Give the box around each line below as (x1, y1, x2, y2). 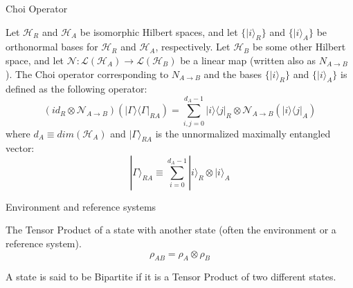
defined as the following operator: (6, 81, 147, 96)
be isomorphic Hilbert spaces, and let (80, 24, 238, 39)
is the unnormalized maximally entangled (155, 126, 331, 140)
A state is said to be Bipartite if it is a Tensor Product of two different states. (6, 269, 336, 284)
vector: (6, 141, 35, 155)
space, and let (6, 52, 64, 67)
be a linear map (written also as (180, 52, 316, 67)
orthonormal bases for (6, 39, 98, 54)
